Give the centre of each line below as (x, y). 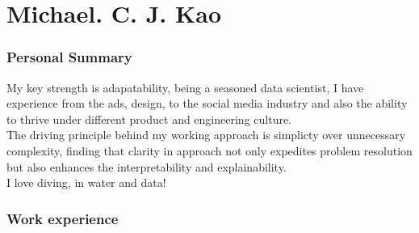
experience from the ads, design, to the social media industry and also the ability (207, 103)
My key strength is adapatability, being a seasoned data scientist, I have (185, 87)
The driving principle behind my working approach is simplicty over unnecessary (206, 135)
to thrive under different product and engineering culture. (149, 119)
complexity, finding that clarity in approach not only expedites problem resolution (209, 150)
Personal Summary (69, 57)
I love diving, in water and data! (86, 182)
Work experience (63, 218)
